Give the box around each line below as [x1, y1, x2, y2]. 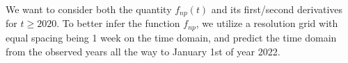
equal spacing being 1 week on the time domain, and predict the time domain [6, 30, 337, 44]
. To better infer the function [56, 16, 180, 30]
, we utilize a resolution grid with [196, 16, 338, 30]
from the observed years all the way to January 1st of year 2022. [6, 44, 280, 58]
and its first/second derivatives [211, 2, 343, 16]
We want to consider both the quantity [6, 2, 172, 16]
